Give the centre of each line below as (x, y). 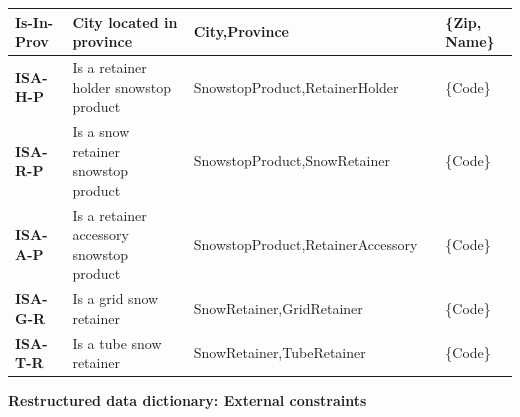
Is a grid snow (115, 298)
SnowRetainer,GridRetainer (278, 308)
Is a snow (101, 130)
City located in (125, 21)
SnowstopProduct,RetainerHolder (296, 86)
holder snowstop (121, 86)
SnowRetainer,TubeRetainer (279, 352)
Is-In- (34, 21)
